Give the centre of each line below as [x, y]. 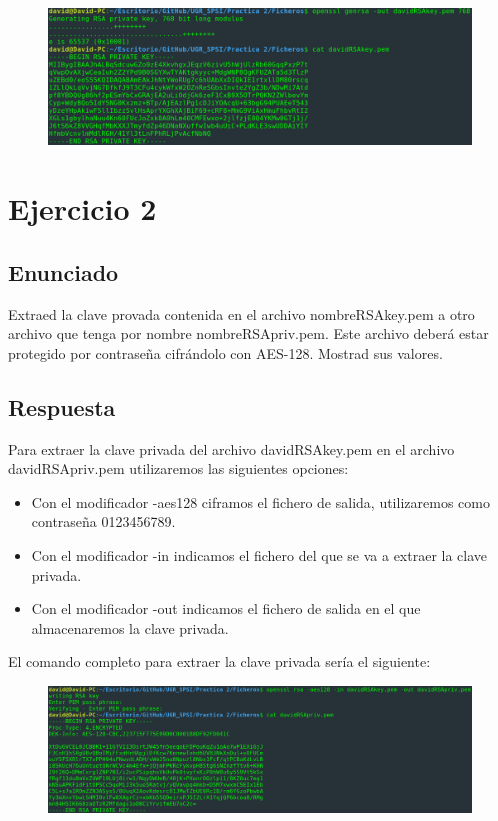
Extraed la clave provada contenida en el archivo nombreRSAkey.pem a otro [241, 313]
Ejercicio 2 [82, 208]
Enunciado [63, 271]
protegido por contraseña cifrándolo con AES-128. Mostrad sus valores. [225, 352]
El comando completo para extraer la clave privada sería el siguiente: [219, 661]
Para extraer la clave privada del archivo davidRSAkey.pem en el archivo [231, 448]
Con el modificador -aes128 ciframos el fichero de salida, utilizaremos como [260, 501]
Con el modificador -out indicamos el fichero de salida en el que [226, 608]
